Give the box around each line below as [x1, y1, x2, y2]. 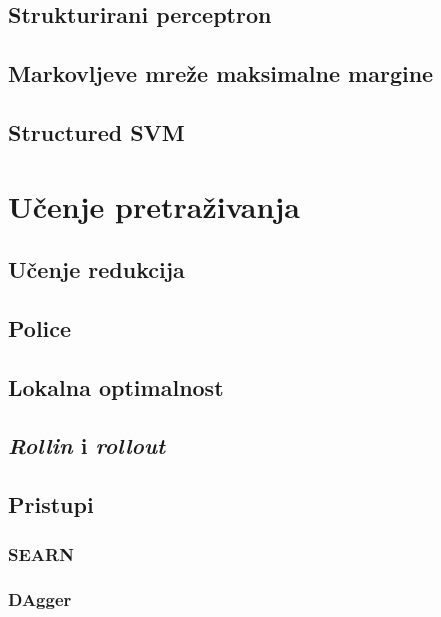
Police [8, 312, 72, 343]
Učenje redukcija [8, 254, 185, 285]
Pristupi [8, 489, 94, 520]
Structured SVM [8, 116, 185, 147]
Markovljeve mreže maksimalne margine [8, 58, 434, 89]
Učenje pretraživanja [8, 185, 300, 226]
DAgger [8, 587, 72, 612]
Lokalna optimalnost [8, 371, 224, 402]
